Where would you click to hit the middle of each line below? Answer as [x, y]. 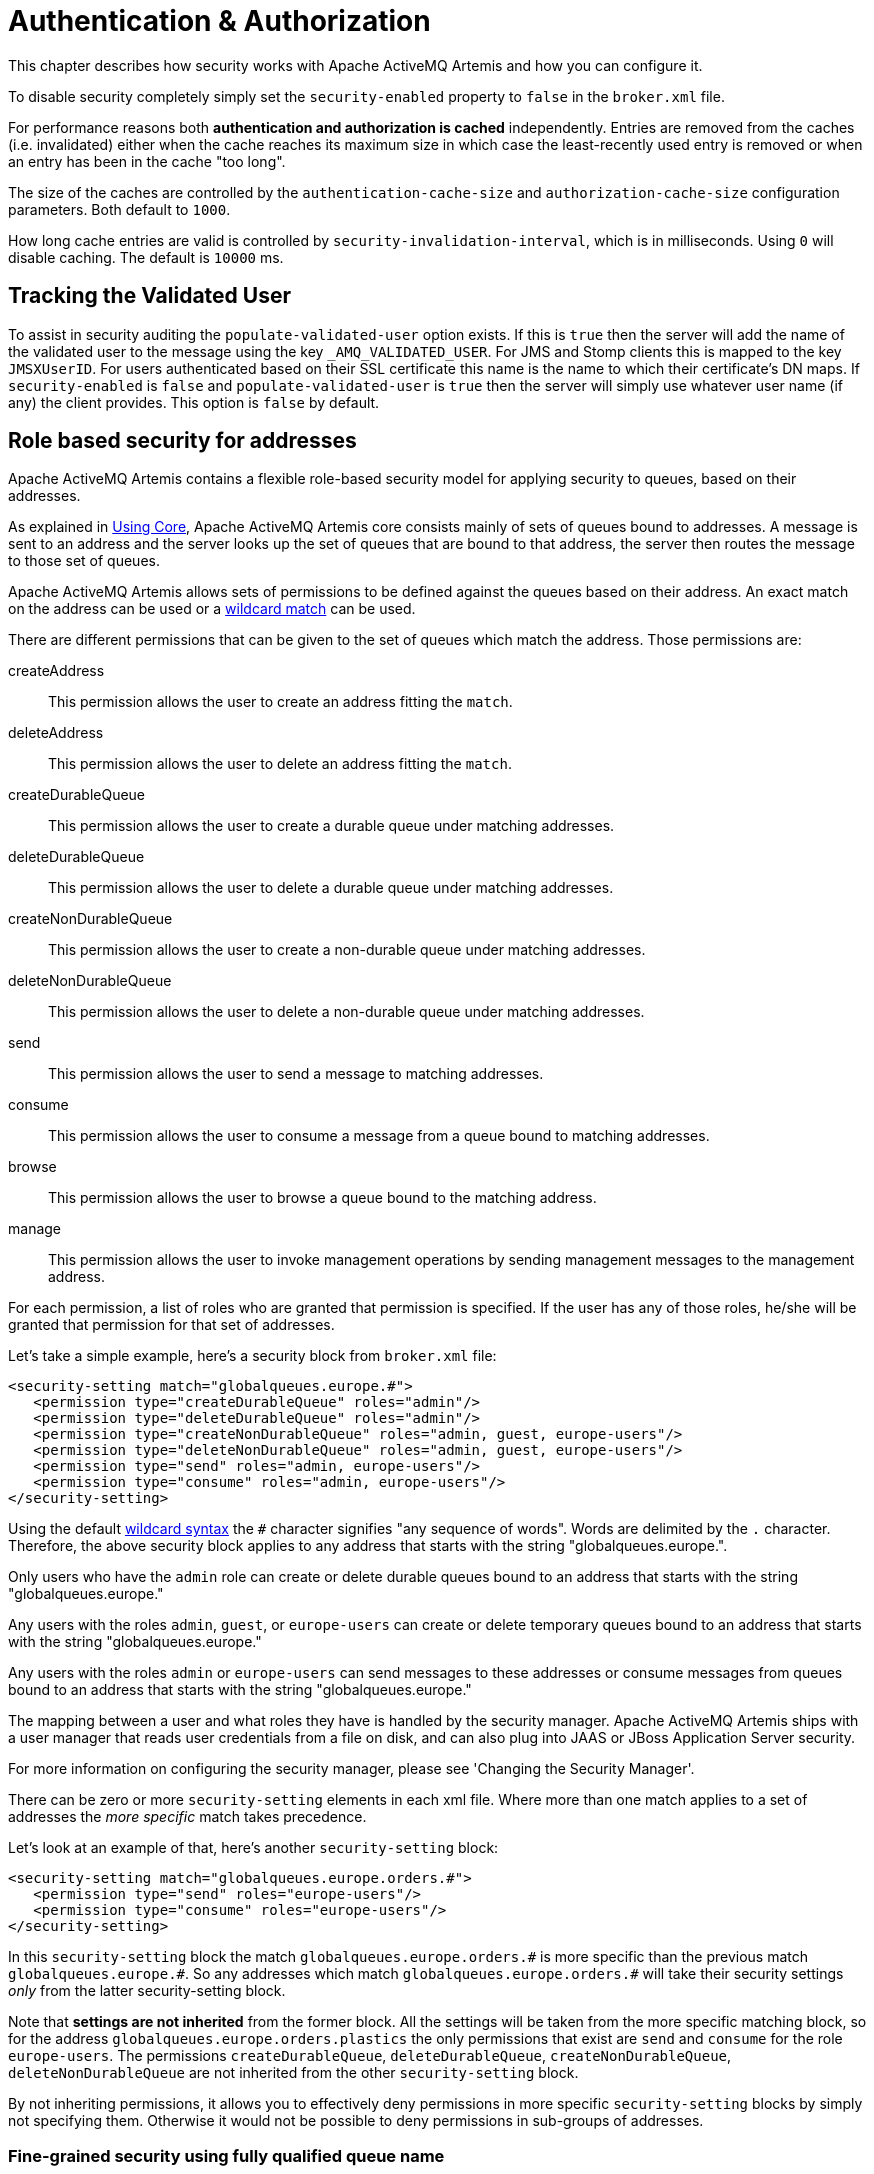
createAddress [56, 671]
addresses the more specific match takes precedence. [187, 1817]
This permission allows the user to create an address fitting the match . [280, 702]
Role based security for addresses [182, 441]
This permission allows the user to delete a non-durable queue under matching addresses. [346, 1012]
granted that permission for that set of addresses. [171, 1325]
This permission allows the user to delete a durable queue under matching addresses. [331, 888]
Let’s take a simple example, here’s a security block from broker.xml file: [252, 1356]
